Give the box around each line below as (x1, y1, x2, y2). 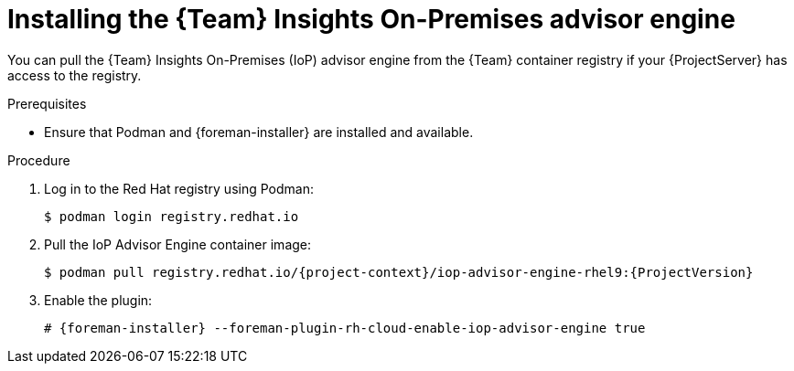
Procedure (7, 152, 70, 168)
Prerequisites (7, 95, 87, 111)
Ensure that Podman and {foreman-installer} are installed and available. (44, 123, 474, 140)
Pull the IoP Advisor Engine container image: (44, 236, 312, 252)
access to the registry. (7, 67, 142, 83)
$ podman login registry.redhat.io (44, 208, 299, 224)
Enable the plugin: (44, 291, 153, 308)
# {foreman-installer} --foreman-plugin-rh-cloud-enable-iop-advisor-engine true (44, 320, 646, 335)
